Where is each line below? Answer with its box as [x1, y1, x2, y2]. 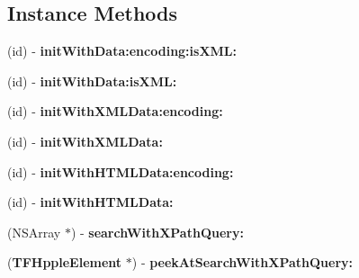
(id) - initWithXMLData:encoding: [7, 102, 223, 121]
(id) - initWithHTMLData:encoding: [7, 162, 234, 181]
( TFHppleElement [7, 253, 122, 272]
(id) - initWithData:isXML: [7, 71, 177, 90]
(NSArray [7, 222, 61, 241]
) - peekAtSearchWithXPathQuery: [131, 253, 354, 272]
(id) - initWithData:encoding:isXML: [7, 41, 238, 60]
